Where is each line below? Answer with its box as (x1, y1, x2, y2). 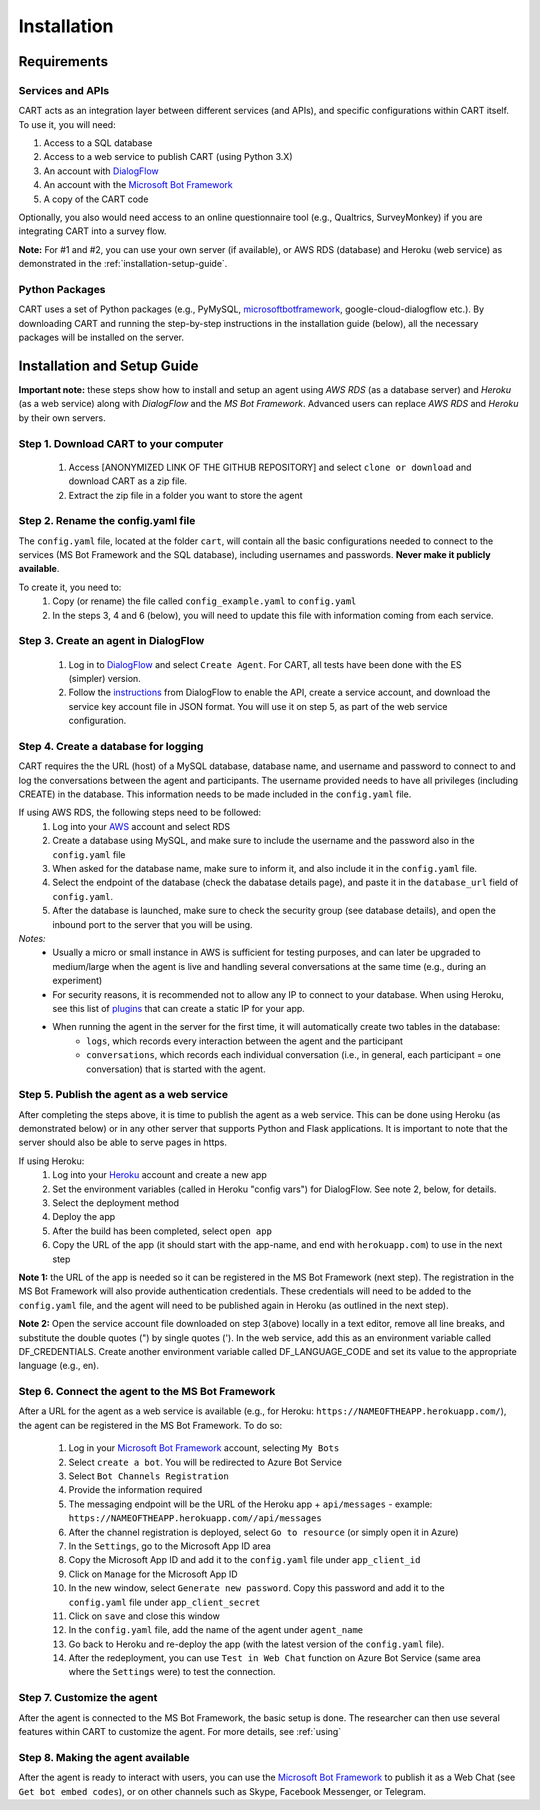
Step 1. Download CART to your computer (18, 436, 224, 450)
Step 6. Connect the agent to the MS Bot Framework (18, 1385, 276, 1399)
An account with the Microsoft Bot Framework (43, 179, 234, 191)
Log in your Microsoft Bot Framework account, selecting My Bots (68, 1442, 340, 1454)
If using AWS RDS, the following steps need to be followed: (18, 806, 262, 819)
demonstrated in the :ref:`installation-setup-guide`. (18, 258, 228, 270)
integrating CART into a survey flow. (18, 225, 167, 237)
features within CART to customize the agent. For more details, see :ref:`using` (18, 1726, 342, 1737)
